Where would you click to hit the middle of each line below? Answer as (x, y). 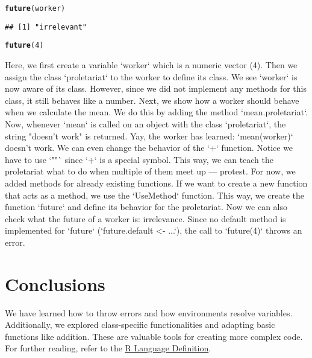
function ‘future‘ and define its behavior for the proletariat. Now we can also (146, 207)
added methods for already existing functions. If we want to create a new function (156, 183)
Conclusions (55, 283)
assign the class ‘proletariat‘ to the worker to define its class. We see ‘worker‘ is (151, 76)
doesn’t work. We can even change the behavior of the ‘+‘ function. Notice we (149, 148)
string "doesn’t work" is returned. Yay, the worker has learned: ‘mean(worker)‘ (149, 136)
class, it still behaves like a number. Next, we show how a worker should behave (152, 100)
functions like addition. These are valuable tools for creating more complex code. (154, 336)
